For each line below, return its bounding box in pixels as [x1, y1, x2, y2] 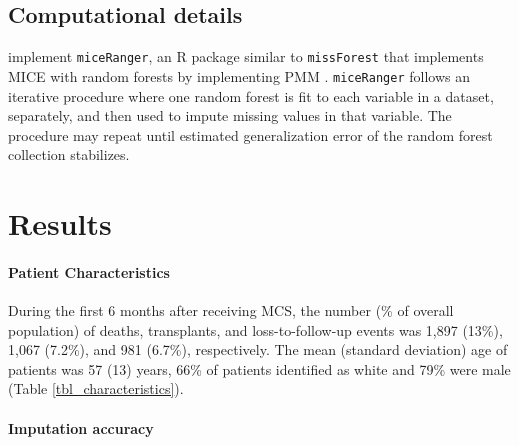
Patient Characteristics [8, 261, 170, 282]
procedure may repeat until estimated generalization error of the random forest [8, 124, 493, 145]
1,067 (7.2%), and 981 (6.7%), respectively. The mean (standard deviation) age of [8, 339, 508, 360]
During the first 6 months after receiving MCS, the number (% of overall [8, 300, 454, 321]
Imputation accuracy [8, 417, 154, 438]
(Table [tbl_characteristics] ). [8, 378, 184, 399]
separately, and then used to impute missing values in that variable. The [8, 105, 452, 126]
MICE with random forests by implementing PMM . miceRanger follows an [8, 65, 470, 86]
